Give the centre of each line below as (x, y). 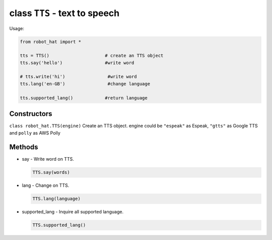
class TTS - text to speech (64, 13)
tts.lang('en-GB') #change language (85, 84)
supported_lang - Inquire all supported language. (73, 212)
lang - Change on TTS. (46, 185)
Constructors (31, 114)
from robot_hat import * (51, 42)
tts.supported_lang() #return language (84, 98)
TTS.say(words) (51, 172)
